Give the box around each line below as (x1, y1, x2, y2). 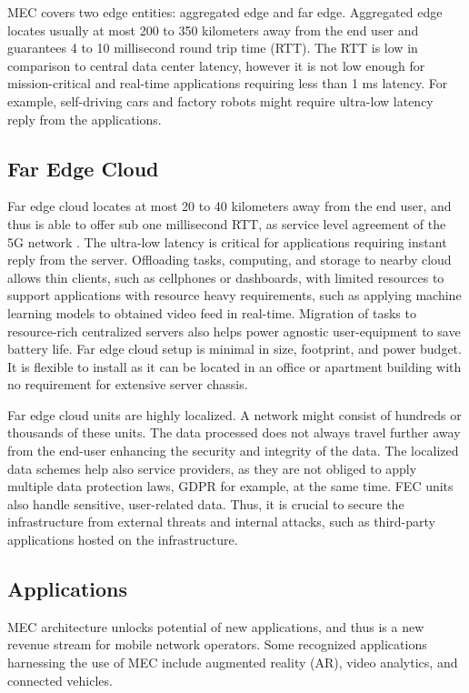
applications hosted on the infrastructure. (7, 530, 238, 549)
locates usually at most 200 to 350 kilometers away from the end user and (7, 20, 419, 39)
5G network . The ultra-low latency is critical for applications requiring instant (7, 232, 447, 251)
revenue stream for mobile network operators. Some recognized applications (7, 635, 427, 654)
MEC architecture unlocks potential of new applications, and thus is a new (7, 617, 424, 636)
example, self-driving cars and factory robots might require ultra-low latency (7, 91, 434, 110)
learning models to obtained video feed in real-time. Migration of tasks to (7, 303, 416, 322)
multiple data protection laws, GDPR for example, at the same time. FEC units (7, 477, 454, 496)
